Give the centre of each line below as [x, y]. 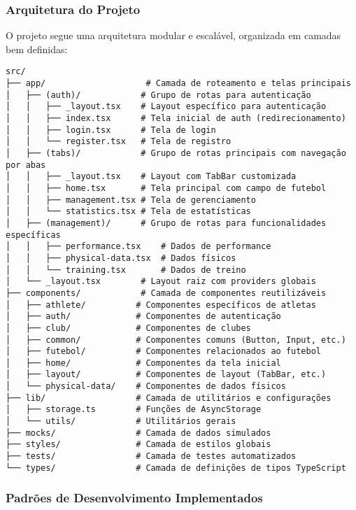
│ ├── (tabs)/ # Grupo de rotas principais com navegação [176, 153]
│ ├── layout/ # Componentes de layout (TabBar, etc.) [166, 375]
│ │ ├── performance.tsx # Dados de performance [138, 247]
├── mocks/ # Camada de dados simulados [138, 433]
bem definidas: [37, 49]
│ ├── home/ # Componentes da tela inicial [143, 363]
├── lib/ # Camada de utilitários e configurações [169, 398]
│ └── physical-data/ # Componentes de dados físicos [146, 387]
